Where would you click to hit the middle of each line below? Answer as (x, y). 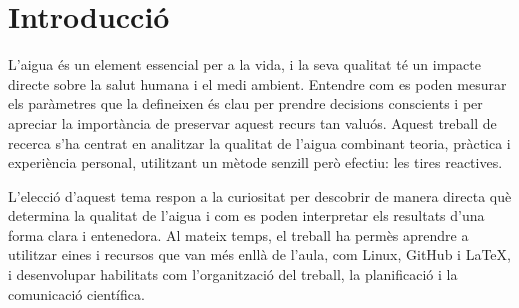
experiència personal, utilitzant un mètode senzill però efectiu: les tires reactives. (255, 162)
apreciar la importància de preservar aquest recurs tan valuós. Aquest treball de (252, 122)
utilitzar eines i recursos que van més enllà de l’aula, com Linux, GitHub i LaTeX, (259, 254)
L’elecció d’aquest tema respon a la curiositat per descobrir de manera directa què (260, 195)
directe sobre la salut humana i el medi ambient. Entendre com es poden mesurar (257, 83)
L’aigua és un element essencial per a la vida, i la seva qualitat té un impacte (244, 64)
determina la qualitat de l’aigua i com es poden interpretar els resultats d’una (246, 215)
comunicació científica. (76, 293)
